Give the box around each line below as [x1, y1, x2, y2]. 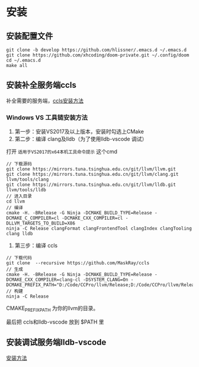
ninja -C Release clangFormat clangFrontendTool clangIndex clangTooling [6, 226, 192, 232]
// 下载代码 [6, 255, 33, 261]
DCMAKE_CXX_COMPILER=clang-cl [6, 277, 81, 283]
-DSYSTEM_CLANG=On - [82, 277, 134, 283]
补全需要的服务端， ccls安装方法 [6, 97, 84, 104]
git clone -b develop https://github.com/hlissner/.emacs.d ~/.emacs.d [6, 47, 187, 53]
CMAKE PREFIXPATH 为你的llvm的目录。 [6, 305, 99, 313]
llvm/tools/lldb [6, 187, 46, 193]
